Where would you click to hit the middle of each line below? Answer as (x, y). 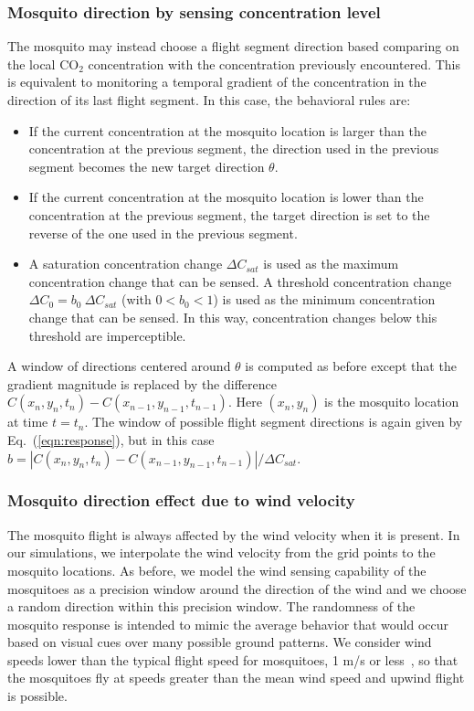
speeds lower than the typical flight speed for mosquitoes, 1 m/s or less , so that (233, 659)
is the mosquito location (392, 402)
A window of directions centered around (119, 366)
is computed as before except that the (351, 366)
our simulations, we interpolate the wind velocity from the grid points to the (221, 552)
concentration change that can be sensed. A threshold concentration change (240, 281)
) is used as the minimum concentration (324, 299)
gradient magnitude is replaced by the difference (142, 383)
